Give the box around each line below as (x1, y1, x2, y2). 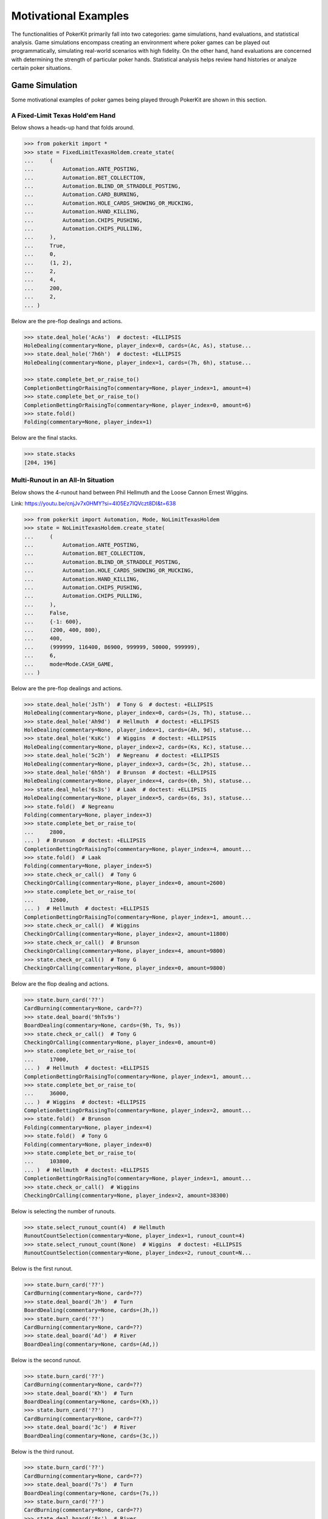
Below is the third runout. (11, 1448, 74, 1455)
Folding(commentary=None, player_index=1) (24, 419, 152, 425)
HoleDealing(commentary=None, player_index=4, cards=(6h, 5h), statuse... (24, 778, 252, 784)
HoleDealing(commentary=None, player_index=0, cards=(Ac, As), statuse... (24, 342, 252, 349)
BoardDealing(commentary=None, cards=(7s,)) (24, 1489, 159, 1497)
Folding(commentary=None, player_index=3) (24, 811, 152, 818)
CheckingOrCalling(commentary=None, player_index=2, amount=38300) (24, 1192, 230, 1199)
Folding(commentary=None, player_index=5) (24, 863, 152, 869)
